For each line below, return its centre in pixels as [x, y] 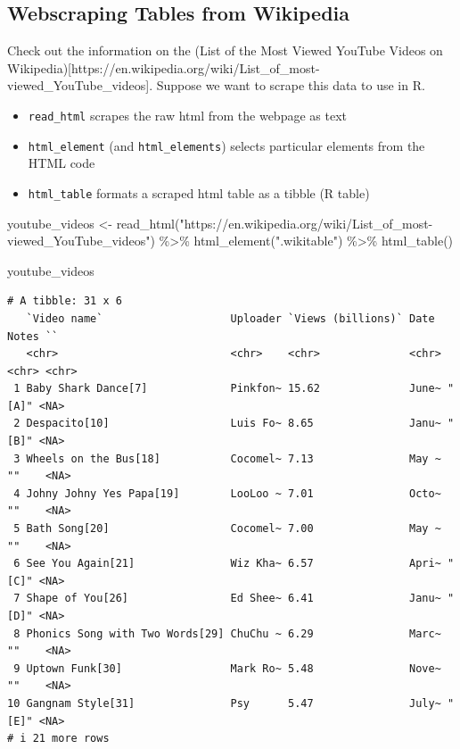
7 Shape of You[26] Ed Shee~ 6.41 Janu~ [227, 599]
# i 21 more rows [58, 739]
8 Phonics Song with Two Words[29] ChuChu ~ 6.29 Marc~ [227, 633]
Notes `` [33, 336]
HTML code [62, 163]
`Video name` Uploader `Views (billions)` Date [230, 318]
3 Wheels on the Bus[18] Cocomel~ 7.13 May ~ [227, 458]
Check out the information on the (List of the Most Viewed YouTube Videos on [225, 50]
